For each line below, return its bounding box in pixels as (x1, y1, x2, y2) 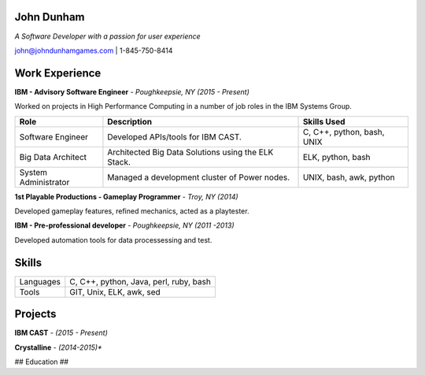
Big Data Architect (19, 151, 87, 162)
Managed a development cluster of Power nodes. (107, 172, 290, 183)
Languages (19, 276, 61, 287)
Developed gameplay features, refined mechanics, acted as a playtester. (14, 206, 249, 216)
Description (107, 116, 153, 127)
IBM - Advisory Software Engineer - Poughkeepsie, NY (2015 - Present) (14, 87, 249, 96)
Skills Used (302, 116, 346, 127)
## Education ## (14, 357, 69, 366)
